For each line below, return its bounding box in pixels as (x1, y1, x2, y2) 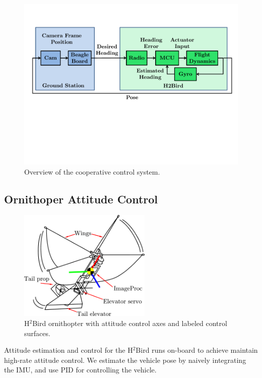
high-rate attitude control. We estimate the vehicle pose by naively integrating (4, 354, 246, 365)
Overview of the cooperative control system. (24, 166, 160, 177)
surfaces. (24, 328, 50, 338)
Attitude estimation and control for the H (4, 345, 133, 355)
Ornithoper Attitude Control (4, 191, 158, 206)
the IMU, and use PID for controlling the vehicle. (4, 364, 157, 375)
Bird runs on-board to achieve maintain (136, 345, 258, 355)
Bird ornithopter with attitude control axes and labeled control (32, 317, 227, 328)
